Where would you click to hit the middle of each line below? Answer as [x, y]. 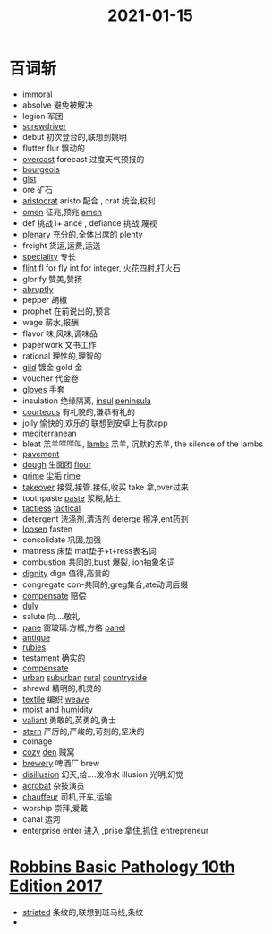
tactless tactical [51, 508]
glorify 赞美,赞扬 [52, 279]
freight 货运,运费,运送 [61, 245]
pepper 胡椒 [45, 299]
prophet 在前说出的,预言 [67, 311]
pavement [41, 454]
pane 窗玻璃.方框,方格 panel [74, 627]
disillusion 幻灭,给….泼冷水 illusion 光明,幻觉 [102, 774]
